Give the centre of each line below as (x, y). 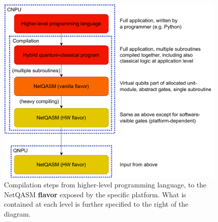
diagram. (17, 214)
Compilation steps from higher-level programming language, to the (105, 185)
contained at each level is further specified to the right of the (96, 204)
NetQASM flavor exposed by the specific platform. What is (95, 194)
